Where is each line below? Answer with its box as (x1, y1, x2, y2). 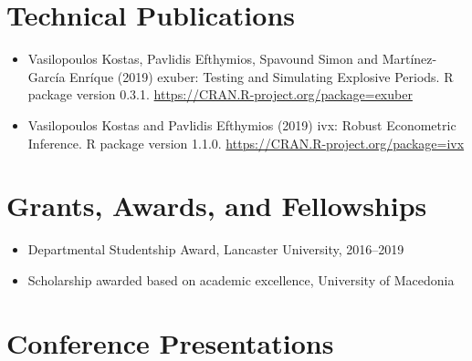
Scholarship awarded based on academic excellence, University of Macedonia (27, 270, 455, 289)
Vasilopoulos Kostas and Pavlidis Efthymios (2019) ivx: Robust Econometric (27, 115, 456, 134)
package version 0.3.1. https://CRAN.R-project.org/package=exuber (27, 85, 413, 104)
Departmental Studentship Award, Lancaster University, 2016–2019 (27, 240, 404, 259)
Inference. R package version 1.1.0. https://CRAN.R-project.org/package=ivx (27, 133, 465, 152)
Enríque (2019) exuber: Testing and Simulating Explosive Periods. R (69, 67, 454, 86)
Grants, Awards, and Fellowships (6, 187, 427, 224)
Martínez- (382, 49, 437, 68)
